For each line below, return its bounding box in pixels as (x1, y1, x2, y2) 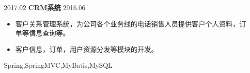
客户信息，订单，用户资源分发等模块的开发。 (15, 44, 158, 54)
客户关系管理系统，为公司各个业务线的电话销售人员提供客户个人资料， (15, 18, 239, 28)
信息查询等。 (29, 28, 70, 38)
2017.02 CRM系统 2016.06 (4, 2, 86, 12)
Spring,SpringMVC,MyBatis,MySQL (4, 60, 112, 70)
